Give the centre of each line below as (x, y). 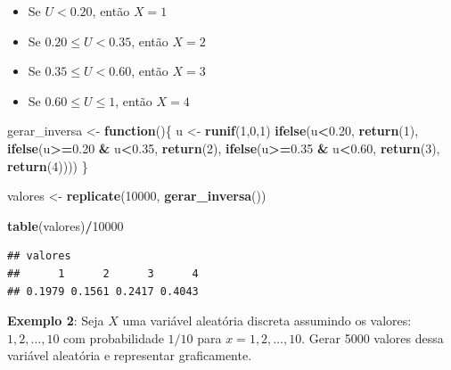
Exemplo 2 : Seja (56, 321)
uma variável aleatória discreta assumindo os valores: (267, 321)
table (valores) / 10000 (66, 225)
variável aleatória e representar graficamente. (130, 355)
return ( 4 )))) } (48, 165)
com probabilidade (114, 337)
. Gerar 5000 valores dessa (373, 337)
